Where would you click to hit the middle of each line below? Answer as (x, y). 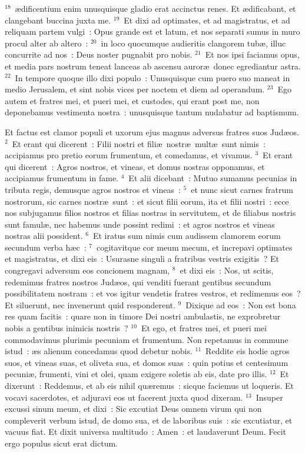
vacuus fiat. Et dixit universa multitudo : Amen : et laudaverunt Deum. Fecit (146, 432)
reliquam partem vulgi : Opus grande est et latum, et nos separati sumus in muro (152, 31)
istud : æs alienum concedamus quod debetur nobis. (99, 351)
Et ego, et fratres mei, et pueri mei (204, 328)
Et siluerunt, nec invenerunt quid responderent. (90, 304)
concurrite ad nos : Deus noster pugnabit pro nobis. (99, 54)
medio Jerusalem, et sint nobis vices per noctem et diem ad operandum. (135, 89)
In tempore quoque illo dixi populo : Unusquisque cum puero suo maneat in (152, 77)
